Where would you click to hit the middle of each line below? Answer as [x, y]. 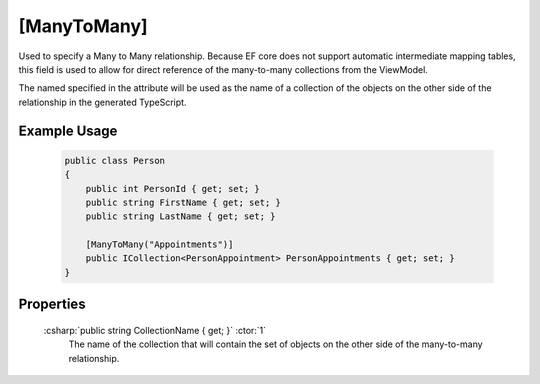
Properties [52, 304]
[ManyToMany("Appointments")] [159, 244]
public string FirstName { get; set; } [183, 202]
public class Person [114, 160]
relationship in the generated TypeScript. [102, 102]
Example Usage [68, 130]
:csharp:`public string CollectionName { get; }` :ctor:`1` [155, 330]
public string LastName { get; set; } [180, 216]
